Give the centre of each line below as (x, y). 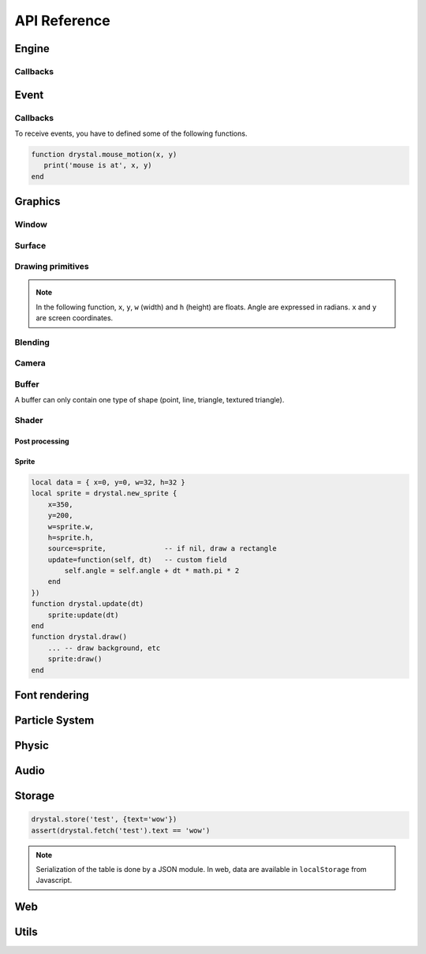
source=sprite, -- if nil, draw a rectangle (162, 549)
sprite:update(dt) (83, 615)
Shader (29, 421)
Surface (30, 245)
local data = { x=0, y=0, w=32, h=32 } (108, 482)
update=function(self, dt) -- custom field (137, 559)
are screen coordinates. (75, 318)
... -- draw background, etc (104, 648)
